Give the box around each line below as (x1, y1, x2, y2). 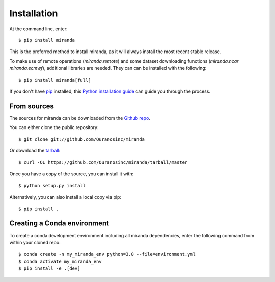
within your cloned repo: (9, 240, 61, 246)
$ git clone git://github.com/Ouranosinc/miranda (18, 136, 145, 142)
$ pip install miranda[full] (18, 77, 91, 83)
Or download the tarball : (9, 147, 61, 153)
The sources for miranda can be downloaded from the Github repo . (9, 115, 150, 121)
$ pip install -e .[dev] (18, 266, 80, 271)
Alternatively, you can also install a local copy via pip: (9, 194, 122, 200)
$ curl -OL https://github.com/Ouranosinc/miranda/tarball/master (18, 160, 188, 165)
